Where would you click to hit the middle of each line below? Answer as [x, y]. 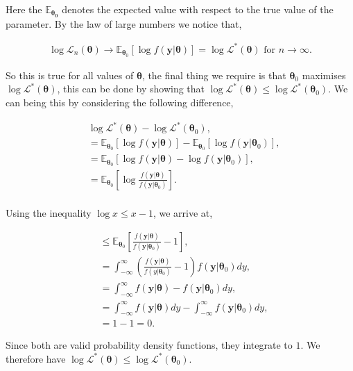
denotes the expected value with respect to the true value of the [198, 9]
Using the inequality [49, 213]
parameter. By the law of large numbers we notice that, [124, 23]
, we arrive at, [183, 213]
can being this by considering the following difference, [120, 102]
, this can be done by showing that [131, 89]
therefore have [36, 358]
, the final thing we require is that [214, 75]
